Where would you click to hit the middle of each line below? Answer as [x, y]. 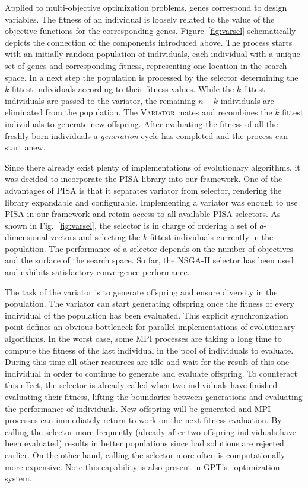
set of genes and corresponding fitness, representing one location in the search [146, 65]
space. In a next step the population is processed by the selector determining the [152, 77]
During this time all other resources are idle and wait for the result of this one [147, 362]
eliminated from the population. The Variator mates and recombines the [139, 112]
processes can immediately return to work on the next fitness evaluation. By [143, 420]
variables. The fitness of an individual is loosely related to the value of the [140, 19]
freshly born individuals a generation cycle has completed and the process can [147, 135]
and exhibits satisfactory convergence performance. [97, 272]
